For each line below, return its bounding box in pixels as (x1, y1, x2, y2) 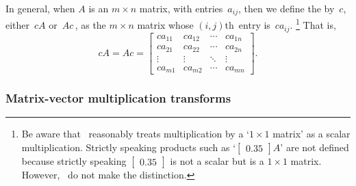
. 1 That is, (290, 16, 336, 32)
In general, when (5, 1, 75, 15)
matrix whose (137, 18, 194, 32)
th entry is (225, 18, 270, 32)
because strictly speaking (21, 153, 127, 168)
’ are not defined (280, 139, 349, 154)
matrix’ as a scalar (272, 127, 351, 141)
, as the (75, 18, 106, 32)
